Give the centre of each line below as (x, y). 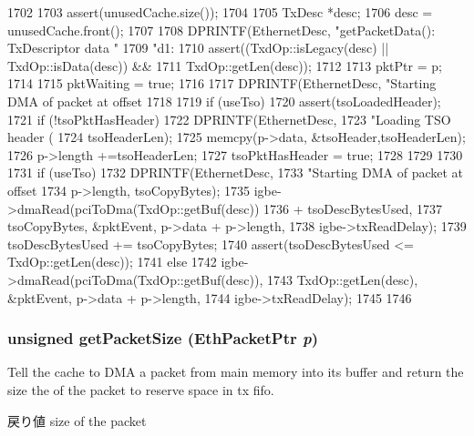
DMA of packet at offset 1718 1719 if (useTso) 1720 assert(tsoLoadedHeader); (224, 101)
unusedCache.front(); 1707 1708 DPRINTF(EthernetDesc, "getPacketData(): (222, 30)
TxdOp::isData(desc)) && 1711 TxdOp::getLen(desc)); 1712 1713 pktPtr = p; (225, 65)
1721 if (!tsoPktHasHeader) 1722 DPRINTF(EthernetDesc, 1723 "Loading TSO (229, 119)
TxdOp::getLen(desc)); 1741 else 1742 (112, 262)
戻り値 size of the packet (77, 420)
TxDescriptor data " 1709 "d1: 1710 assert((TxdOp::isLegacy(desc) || (198, 48)
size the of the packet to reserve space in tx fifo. (141, 389)
